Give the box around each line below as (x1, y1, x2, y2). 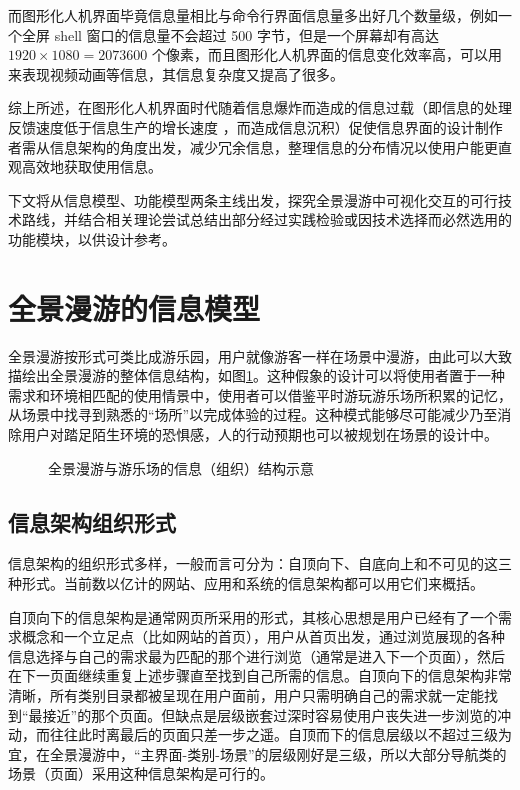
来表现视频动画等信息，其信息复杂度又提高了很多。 (8, 63, 344, 84)
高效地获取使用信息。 (21, 156, 162, 177)
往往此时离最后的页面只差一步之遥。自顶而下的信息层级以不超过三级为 (49, 724, 512, 745)
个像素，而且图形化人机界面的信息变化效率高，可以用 (151, 44, 502, 65)
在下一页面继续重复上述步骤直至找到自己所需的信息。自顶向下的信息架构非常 (8, 665, 512, 686)
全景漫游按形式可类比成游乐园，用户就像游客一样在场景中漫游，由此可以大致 (8, 345, 512, 366)
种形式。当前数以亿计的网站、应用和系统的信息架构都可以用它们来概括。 (8, 573, 484, 594)
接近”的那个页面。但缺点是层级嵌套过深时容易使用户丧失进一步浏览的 (42, 704, 498, 725)
